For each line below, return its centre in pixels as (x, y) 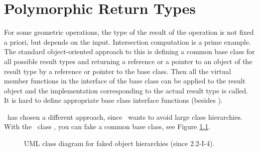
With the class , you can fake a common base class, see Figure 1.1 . (107, 126)
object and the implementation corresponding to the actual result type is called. (126, 90)
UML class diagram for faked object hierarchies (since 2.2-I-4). (119, 143)
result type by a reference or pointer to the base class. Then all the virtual (118, 71)
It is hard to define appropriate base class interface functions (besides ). (113, 100)
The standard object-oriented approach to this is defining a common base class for (129, 51)
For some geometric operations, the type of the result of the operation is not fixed (129, 32)
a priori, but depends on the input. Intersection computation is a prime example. (128, 41)
